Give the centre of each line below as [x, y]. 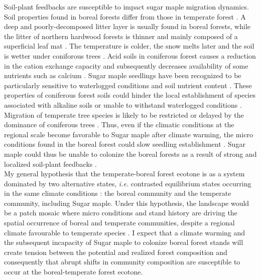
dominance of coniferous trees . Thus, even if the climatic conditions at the [119, 124]
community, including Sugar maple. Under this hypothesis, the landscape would [127, 203]
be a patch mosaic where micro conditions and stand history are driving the [121, 213]
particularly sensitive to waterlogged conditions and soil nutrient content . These [128, 85]
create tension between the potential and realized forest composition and [116, 252]
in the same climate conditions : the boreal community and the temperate [118, 193]
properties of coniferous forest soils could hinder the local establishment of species [130, 95]
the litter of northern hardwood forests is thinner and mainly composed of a [121, 36]
